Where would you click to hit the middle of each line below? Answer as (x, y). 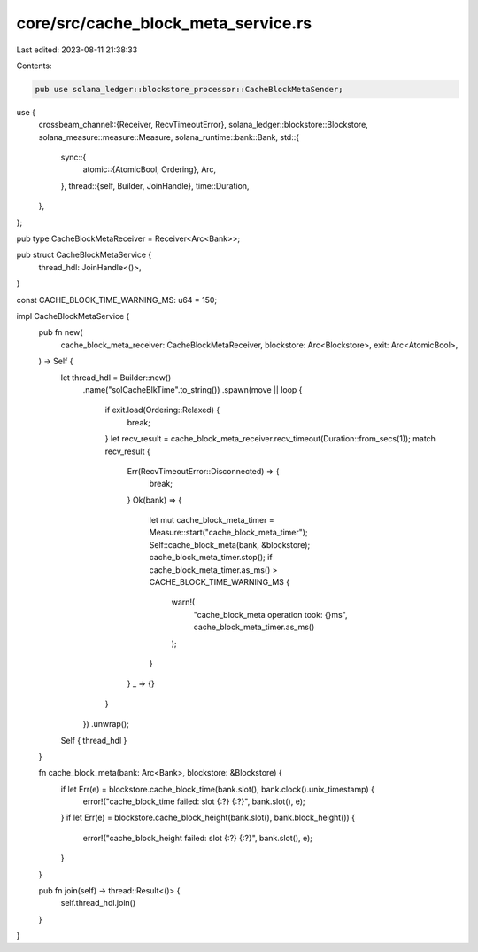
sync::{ (73, 157)
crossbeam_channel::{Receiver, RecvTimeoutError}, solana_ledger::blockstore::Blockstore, (204, 125)
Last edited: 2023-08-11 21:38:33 (77, 50)
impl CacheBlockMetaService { (73, 316)
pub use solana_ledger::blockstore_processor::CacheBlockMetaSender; (189, 89)
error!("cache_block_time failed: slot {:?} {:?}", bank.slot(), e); (194, 801)
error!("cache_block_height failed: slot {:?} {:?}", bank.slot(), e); (198, 838)
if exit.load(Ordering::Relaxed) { (162, 410)
